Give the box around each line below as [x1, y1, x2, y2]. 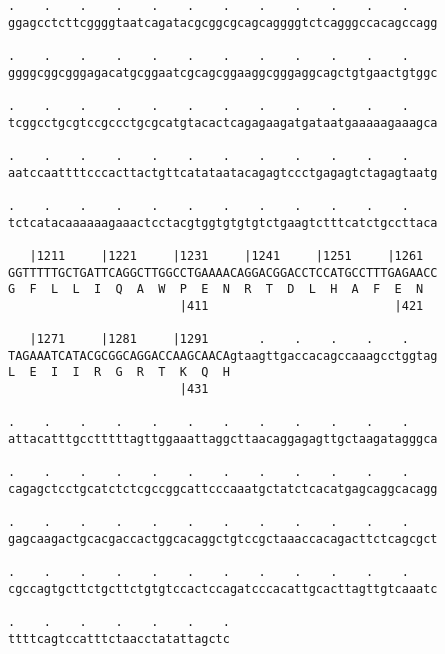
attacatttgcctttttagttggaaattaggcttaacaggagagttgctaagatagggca [8, 432, 438, 447]
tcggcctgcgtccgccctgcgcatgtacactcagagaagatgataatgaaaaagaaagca [8, 115, 438, 130]
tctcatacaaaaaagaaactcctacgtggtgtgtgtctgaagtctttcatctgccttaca [8, 215, 438, 230]
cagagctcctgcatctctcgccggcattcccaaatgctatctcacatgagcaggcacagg [8, 482, 438, 497]
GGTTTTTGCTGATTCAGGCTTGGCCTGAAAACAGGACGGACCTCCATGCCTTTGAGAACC [8, 265, 438, 280]
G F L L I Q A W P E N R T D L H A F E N [8, 282, 424, 297]
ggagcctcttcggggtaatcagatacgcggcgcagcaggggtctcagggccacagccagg [8, 15, 438, 30]
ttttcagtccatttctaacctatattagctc [8, 631, 230, 646]
